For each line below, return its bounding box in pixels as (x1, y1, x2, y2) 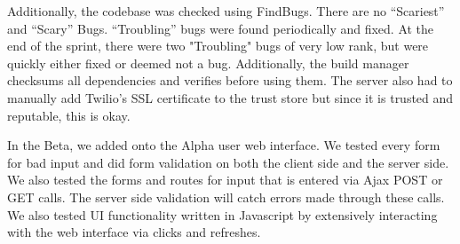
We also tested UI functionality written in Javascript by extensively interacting (7, 205, 438, 224)
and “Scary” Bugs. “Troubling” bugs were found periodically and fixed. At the (7, 19, 434, 37)
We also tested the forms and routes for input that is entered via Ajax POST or (7, 170, 443, 189)
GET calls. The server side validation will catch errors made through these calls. (7, 187, 445, 206)
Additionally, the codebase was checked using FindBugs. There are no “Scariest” (7, 2, 445, 20)
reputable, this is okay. (7, 106, 131, 124)
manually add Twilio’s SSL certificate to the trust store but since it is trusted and (7, 88, 454, 106)
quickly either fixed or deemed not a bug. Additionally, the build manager (7, 53, 409, 72)
